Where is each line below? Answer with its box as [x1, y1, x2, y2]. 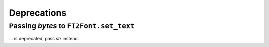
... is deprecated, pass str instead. [9, 36, 79, 42]
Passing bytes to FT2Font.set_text [9, 22, 134, 30]
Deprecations [9, 7, 67, 18]
